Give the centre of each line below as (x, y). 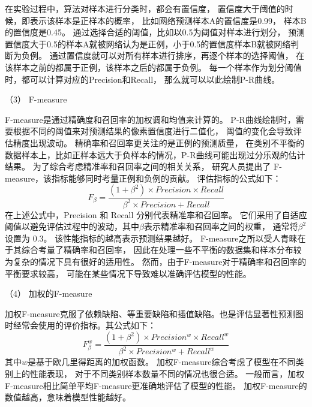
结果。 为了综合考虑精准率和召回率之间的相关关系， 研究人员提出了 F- (143, 166)
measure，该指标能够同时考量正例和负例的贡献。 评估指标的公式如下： (143, 178)
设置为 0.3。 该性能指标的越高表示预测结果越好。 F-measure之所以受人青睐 (151, 238)
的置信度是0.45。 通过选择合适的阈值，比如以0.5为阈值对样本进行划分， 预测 (155, 32)
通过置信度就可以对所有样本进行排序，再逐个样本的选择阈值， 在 (177, 55)
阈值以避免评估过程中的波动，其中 (72, 226)
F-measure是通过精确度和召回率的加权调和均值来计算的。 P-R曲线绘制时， (150, 119)
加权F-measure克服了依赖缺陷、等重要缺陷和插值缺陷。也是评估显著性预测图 (154, 313)
